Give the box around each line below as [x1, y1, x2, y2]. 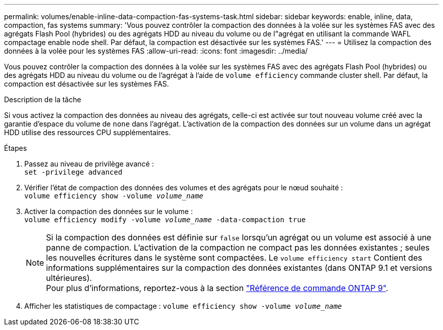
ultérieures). [46, 273, 92, 283]
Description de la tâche [4, 95, 81, 104]
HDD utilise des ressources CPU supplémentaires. [4, 128, 171, 137]
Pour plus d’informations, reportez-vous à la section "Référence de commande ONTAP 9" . [46, 283, 388, 293]
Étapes [4, 144, 27, 152]
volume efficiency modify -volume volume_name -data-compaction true [24, 216, 306, 224]
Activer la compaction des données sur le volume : [24, 207, 193, 216]
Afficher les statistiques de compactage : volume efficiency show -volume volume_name [24, 302, 342, 310]
